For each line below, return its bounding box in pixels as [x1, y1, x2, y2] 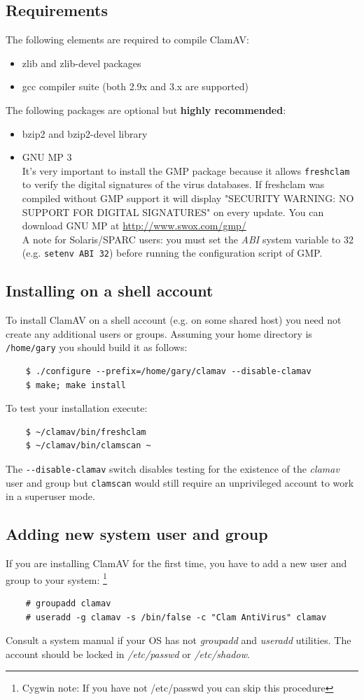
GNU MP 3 [22, 150, 72, 164]
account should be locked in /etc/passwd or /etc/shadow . [6, 646, 250, 661]
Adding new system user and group [6, 523, 268, 545]
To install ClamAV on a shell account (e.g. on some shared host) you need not [6, 313, 342, 327]
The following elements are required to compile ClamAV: [6, 32, 249, 47]
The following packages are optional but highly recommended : [6, 102, 286, 117]
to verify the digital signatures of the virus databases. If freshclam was [22, 177, 325, 192]
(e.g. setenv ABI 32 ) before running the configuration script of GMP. [22, 245, 323, 260]
